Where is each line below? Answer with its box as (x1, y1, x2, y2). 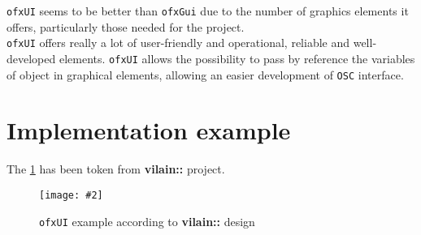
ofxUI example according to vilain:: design (39, 212, 255, 229)
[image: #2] (39, 189, 103, 201)
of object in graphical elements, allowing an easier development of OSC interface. (7, 66, 404, 83)
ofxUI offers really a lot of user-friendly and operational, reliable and (7, 34, 349, 51)
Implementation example (7, 113, 291, 147)
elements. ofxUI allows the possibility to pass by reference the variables (59, 49, 415, 66)
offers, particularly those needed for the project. (7, 18, 245, 35)
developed (7, 49, 56, 66)
